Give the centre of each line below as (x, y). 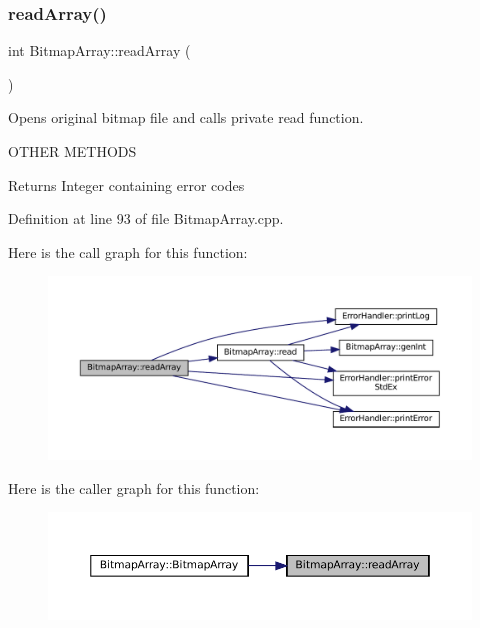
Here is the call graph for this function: (128, 251)
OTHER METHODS (72, 151)
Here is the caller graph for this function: (134, 487)
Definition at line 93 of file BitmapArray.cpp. (146, 218)
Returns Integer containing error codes (126, 184)
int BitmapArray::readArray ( (99, 50)
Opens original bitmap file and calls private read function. (186, 117)
